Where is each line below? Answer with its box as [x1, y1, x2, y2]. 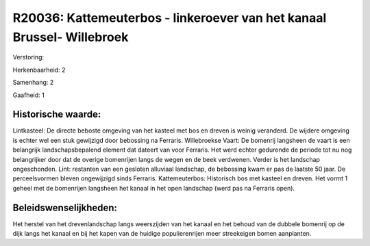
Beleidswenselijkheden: [12, 202, 118, 213]
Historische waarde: [12, 109, 101, 120]
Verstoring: [12, 53, 45, 61]
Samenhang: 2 [12, 79, 54, 87]
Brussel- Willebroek [12, 29, 129, 44]
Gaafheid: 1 [12, 91, 45, 99]
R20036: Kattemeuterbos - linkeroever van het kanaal [12, 10, 327, 25]
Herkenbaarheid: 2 [12, 66, 66, 74]
